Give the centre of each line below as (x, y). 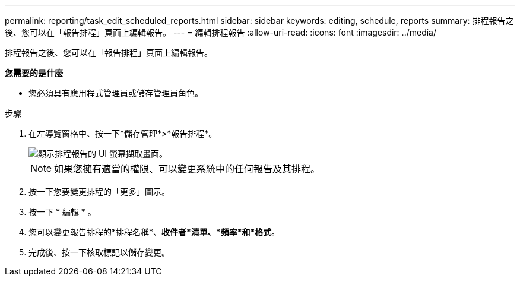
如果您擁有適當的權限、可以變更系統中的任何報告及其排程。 (187, 169)
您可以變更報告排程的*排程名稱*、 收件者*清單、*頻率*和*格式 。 (154, 232)
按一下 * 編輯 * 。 (62, 212)
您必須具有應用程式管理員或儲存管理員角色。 (116, 93)
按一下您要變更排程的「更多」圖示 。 (99, 192)
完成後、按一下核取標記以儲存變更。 (99, 252)
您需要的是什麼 (34, 73)
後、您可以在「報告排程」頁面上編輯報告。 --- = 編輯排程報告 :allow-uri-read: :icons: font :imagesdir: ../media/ (221, 32)
